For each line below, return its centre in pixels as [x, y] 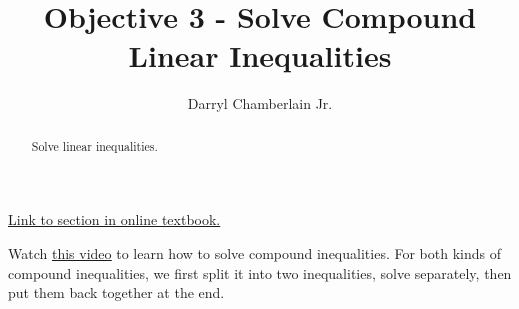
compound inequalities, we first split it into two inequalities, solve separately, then [260, 272]
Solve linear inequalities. [94, 145]
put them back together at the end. [116, 292]
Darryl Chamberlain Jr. [260, 103]
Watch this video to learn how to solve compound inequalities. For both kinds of [254, 252]
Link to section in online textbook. [114, 219]
